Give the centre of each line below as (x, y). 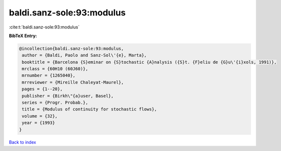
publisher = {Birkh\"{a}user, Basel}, (68, 96)
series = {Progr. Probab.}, (55, 103)
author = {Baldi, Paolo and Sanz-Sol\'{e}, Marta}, (84, 55)
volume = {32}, (40, 116)
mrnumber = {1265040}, (49, 75)
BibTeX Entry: (23, 36)
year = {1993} (38, 123)
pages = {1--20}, (42, 89)
